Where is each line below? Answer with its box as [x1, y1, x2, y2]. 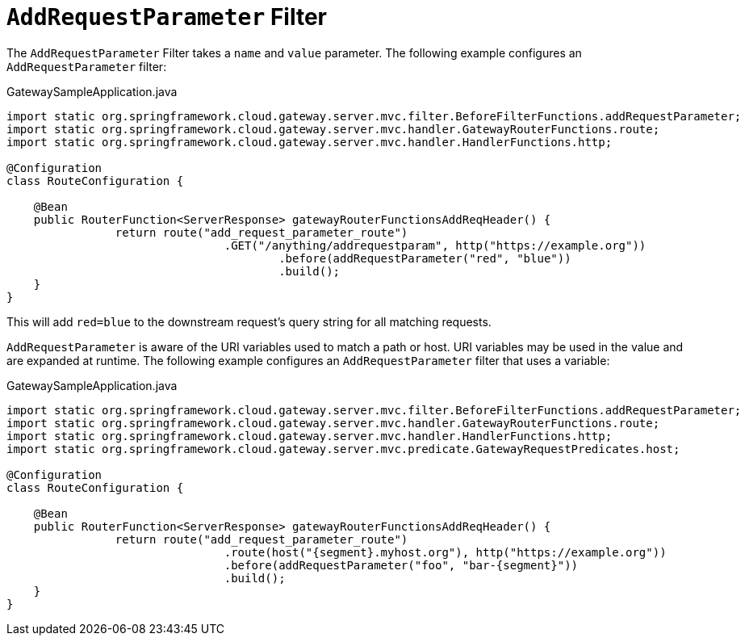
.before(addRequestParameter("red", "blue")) [278, 251, 571, 265]
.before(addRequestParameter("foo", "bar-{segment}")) [224, 558, 579, 572]
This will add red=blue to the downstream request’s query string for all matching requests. [6, 314, 492, 329]
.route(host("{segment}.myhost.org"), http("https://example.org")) [224, 545, 667, 559]
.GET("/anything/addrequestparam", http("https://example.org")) [224, 238, 647, 252]
